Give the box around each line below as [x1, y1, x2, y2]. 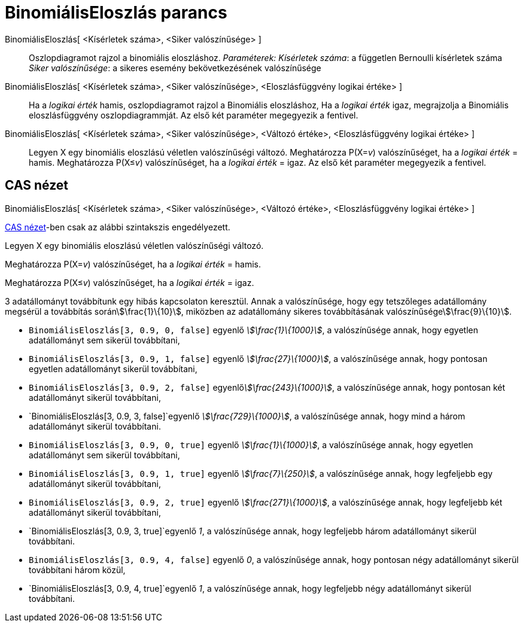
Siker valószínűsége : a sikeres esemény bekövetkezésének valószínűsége [29, 62, 321, 73]
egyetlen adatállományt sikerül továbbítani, [29, 363, 197, 374]
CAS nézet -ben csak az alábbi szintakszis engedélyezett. [5, 221, 230, 232]
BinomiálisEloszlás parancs [5, 2, 227, 23]
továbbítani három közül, [29, 564, 126, 575]
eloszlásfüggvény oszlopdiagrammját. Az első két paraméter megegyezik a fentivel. [29, 109, 358, 120]
